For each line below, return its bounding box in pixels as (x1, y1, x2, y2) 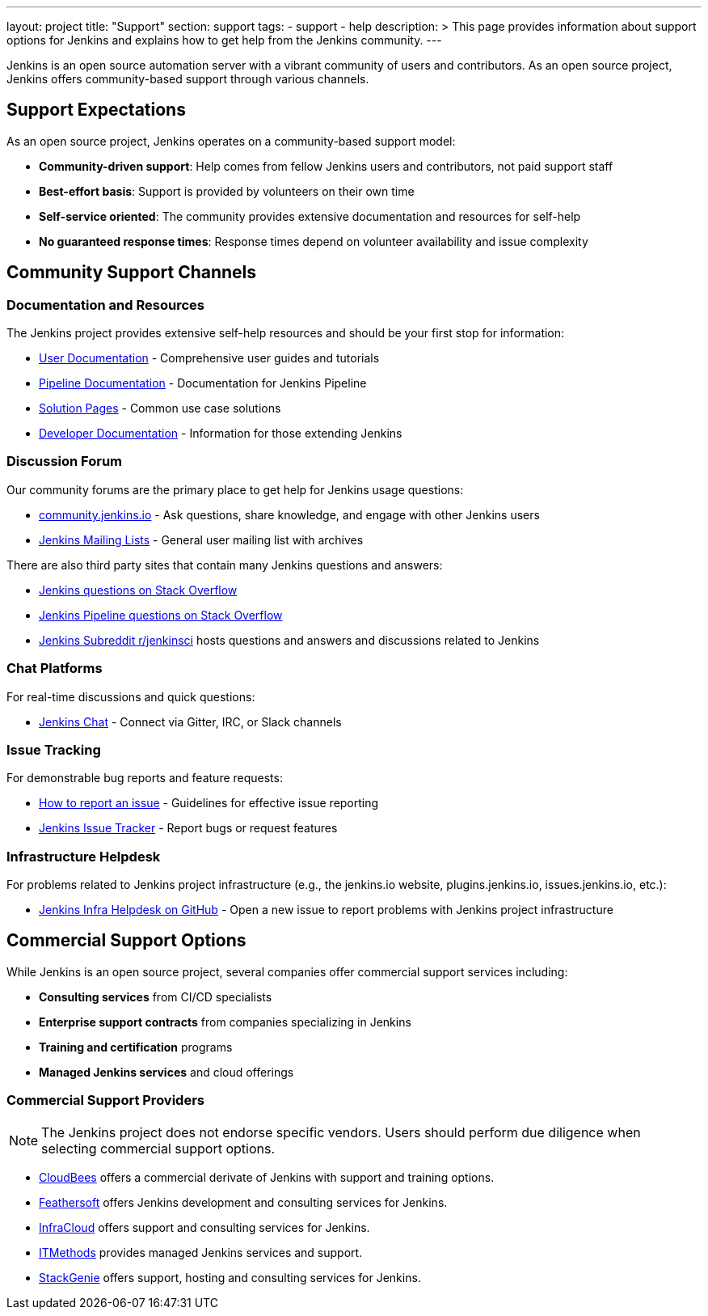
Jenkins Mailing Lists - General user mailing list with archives (39, 532, 364, 547)
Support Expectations (6, 99, 186, 121)
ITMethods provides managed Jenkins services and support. (39, 1245, 363, 1259)
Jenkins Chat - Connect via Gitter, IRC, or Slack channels (39, 714, 342, 729)
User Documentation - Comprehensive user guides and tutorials (39, 351, 380, 366)
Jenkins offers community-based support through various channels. (6, 72, 369, 86)
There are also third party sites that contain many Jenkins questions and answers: (6, 557, 443, 572)
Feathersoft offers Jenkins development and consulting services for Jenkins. (39, 1195, 448, 1209)
